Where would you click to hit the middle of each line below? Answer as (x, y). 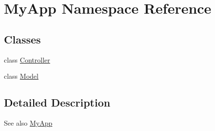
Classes (22, 39)
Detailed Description (57, 102)
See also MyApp (28, 122)
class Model (21, 76)
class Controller (27, 59)
